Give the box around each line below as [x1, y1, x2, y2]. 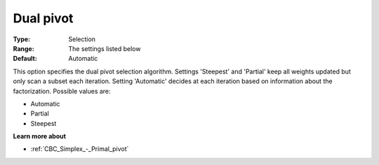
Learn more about [13, 132, 67, 141]
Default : [13, 55, 38, 63]
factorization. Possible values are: [13, 87, 112, 95]
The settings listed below [68, 44, 141, 52]
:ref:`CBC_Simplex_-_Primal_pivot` [30, 145, 129, 153]
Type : [13, 35, 31, 43]
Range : [13, 44, 34, 52]
